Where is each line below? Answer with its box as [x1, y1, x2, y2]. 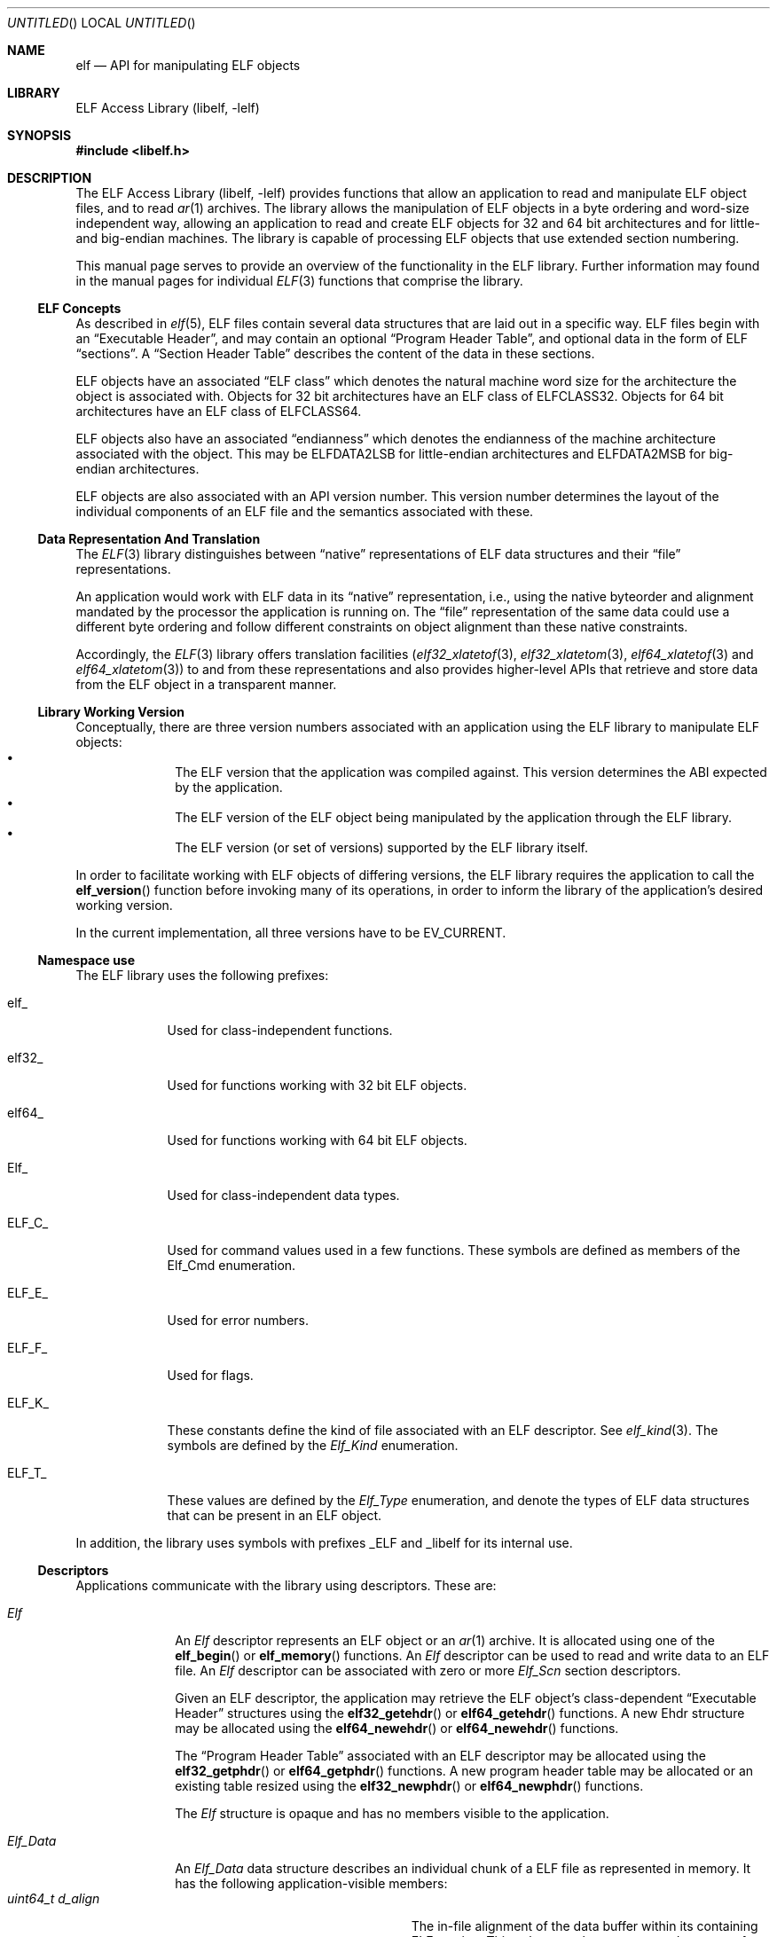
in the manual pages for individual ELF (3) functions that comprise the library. [75, 273, 523, 288]
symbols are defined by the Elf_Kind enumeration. [167, 1438, 459, 1453]
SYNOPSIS [7, 128, 72, 143]
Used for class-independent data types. [167, 1188, 400, 1203]
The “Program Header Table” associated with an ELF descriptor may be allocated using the [175, 1748, 706, 1763]
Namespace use [37, 953, 136, 968]
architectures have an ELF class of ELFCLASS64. [75, 404, 362, 419]
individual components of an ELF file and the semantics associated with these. [75, 504, 534, 519]
